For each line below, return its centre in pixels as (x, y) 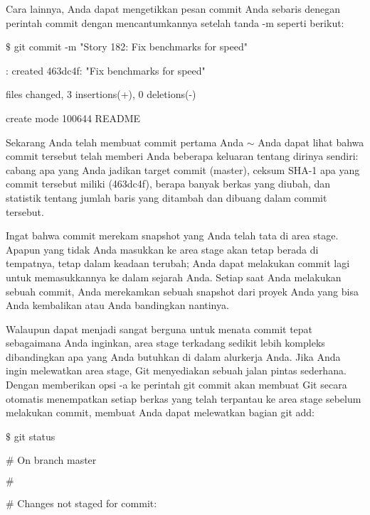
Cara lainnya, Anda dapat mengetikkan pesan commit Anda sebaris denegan (173, 9)
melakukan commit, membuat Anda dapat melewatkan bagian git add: (160, 412)
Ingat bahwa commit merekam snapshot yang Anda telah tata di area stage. (172, 235)
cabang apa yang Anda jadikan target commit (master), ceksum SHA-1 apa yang (183, 169)
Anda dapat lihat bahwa (311, 142)
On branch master (57, 460)
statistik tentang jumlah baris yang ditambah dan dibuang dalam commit (166, 197)
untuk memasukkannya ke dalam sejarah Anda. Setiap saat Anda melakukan (174, 277)
